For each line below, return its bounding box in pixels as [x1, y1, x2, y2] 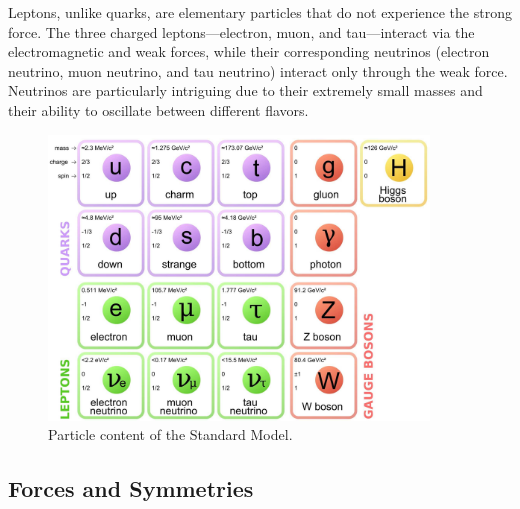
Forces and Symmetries [8, 473, 254, 504]
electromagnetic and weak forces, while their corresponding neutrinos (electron [8, 41, 490, 62]
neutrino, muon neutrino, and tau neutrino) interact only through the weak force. [8, 60, 508, 81]
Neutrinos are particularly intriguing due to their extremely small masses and [8, 80, 483, 101]
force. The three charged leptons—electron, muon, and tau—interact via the [8, 21, 475, 42]
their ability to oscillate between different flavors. [8, 99, 309, 120]
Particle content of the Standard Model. [48, 424, 293, 445]
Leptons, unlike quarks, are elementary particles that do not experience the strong [8, 2, 512, 22]
